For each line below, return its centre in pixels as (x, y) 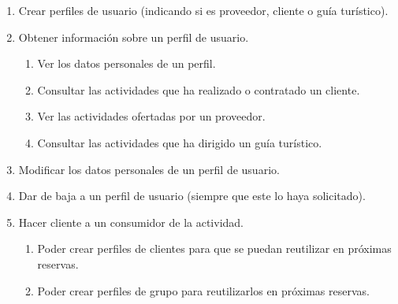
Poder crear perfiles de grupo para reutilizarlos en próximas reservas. (203, 290)
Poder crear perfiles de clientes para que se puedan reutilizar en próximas (214, 248)
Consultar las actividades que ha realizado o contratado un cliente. (199, 89)
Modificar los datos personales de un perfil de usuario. (149, 169)
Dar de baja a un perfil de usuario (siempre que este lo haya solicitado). (192, 196)
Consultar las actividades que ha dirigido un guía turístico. (180, 142)
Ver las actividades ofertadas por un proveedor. (151, 116)
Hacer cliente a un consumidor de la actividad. (131, 222)
